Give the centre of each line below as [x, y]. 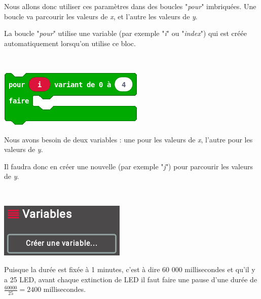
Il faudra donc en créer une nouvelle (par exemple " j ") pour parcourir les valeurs [128, 166]
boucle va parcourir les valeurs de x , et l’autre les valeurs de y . [101, 16]
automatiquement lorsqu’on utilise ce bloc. [70, 43]
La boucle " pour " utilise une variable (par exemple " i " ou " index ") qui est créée [125, 33]
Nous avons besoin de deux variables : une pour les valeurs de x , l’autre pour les [128, 139]
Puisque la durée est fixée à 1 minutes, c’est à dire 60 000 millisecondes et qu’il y [130, 269]
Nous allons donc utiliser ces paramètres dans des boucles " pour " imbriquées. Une [130, 6]
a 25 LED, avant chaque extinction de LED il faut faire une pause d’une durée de [131, 279]
